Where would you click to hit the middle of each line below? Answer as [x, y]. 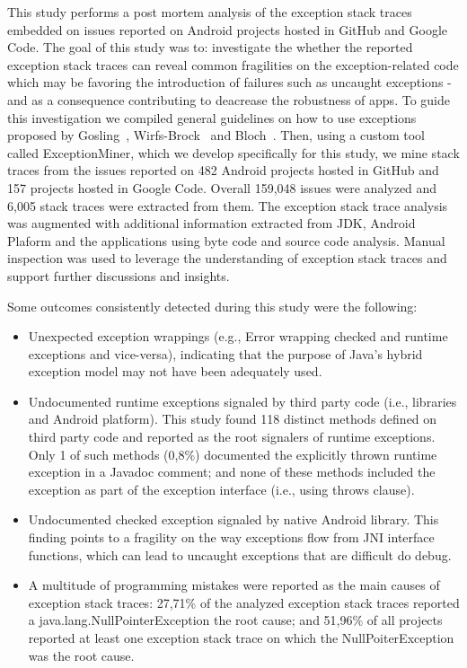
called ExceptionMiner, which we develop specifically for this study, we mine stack [233, 152]
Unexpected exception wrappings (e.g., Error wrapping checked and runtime [238, 336]
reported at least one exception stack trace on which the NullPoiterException [241, 637]
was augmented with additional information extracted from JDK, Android [211, 223]
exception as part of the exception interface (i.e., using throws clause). [221, 489]
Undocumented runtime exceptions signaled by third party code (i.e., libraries [242, 401]
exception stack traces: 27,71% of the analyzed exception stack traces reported [244, 602]
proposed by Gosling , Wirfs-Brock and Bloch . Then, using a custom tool [216, 135]
